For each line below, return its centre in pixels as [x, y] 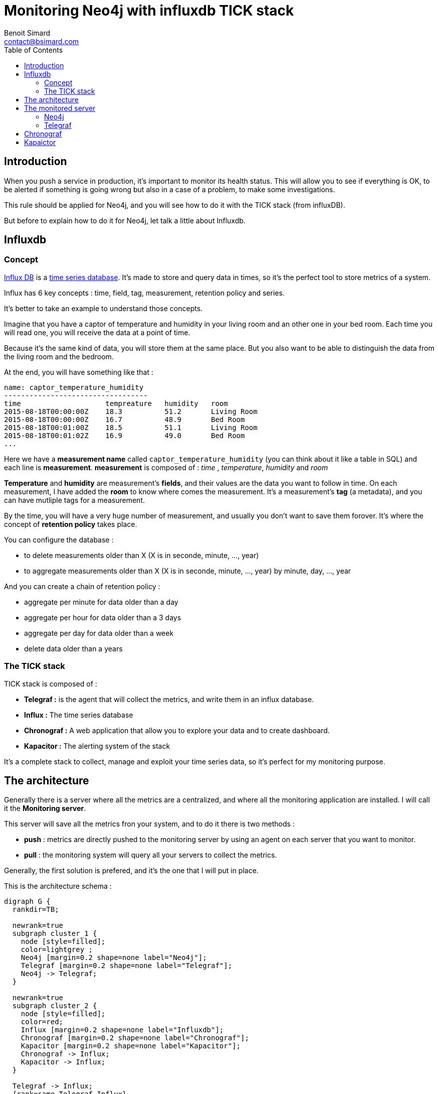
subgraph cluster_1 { [55, 934]
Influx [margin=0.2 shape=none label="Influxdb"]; [122, 1030]
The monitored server [60, 108]
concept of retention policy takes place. [71, 524]
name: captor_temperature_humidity [74, 387]
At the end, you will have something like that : [79, 372]
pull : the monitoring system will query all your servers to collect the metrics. [151, 855]
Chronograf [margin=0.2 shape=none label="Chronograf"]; [135, 1038]
